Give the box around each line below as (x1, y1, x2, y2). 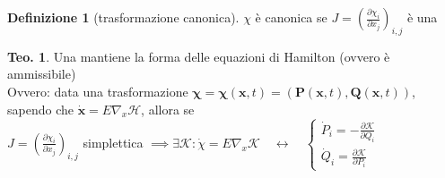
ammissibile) (7, 64, 76, 83)
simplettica (83, 132, 144, 151)
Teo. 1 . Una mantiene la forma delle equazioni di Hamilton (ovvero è (7, 47, 390, 65)
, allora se (141, 99, 195, 118)
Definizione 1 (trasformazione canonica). (7, 8, 240, 26)
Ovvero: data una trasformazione (7, 81, 188, 100)
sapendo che (7, 99, 74, 118)
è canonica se (255, 8, 327, 26)
